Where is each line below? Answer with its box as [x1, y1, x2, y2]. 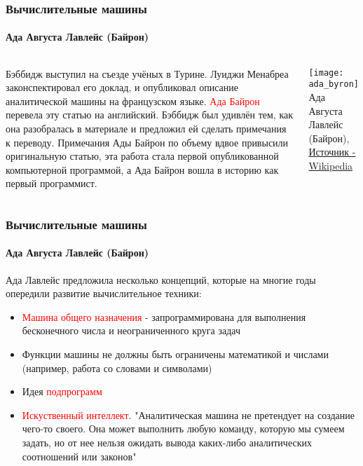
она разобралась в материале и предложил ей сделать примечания [6, 121, 287, 136]
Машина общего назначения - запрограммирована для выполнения [22, 309, 306, 324]
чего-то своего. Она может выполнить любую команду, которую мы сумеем [22, 421, 345, 436]
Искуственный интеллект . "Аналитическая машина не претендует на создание [22, 407, 355, 422]
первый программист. [6, 176, 97, 191]
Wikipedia [308, 158, 353, 172]
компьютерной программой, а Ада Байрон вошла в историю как [6, 162, 279, 177]
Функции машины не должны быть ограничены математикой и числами [22, 347, 329, 361]
